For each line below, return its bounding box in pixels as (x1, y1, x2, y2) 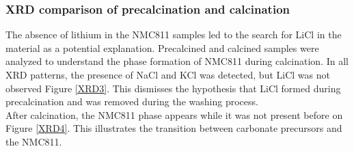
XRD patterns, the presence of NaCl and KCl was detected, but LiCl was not (5, 68, 330, 81)
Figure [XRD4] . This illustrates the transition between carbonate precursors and (5, 121, 342, 135)
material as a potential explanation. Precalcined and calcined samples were (5, 40, 319, 55)
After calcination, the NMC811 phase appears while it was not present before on (5, 107, 343, 122)
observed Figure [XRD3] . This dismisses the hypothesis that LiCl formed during (5, 81, 341, 95)
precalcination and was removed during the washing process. (5, 94, 258, 109)
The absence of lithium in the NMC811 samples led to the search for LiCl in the (5, 27, 342, 42)
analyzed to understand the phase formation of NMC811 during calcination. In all (5, 54, 349, 68)
